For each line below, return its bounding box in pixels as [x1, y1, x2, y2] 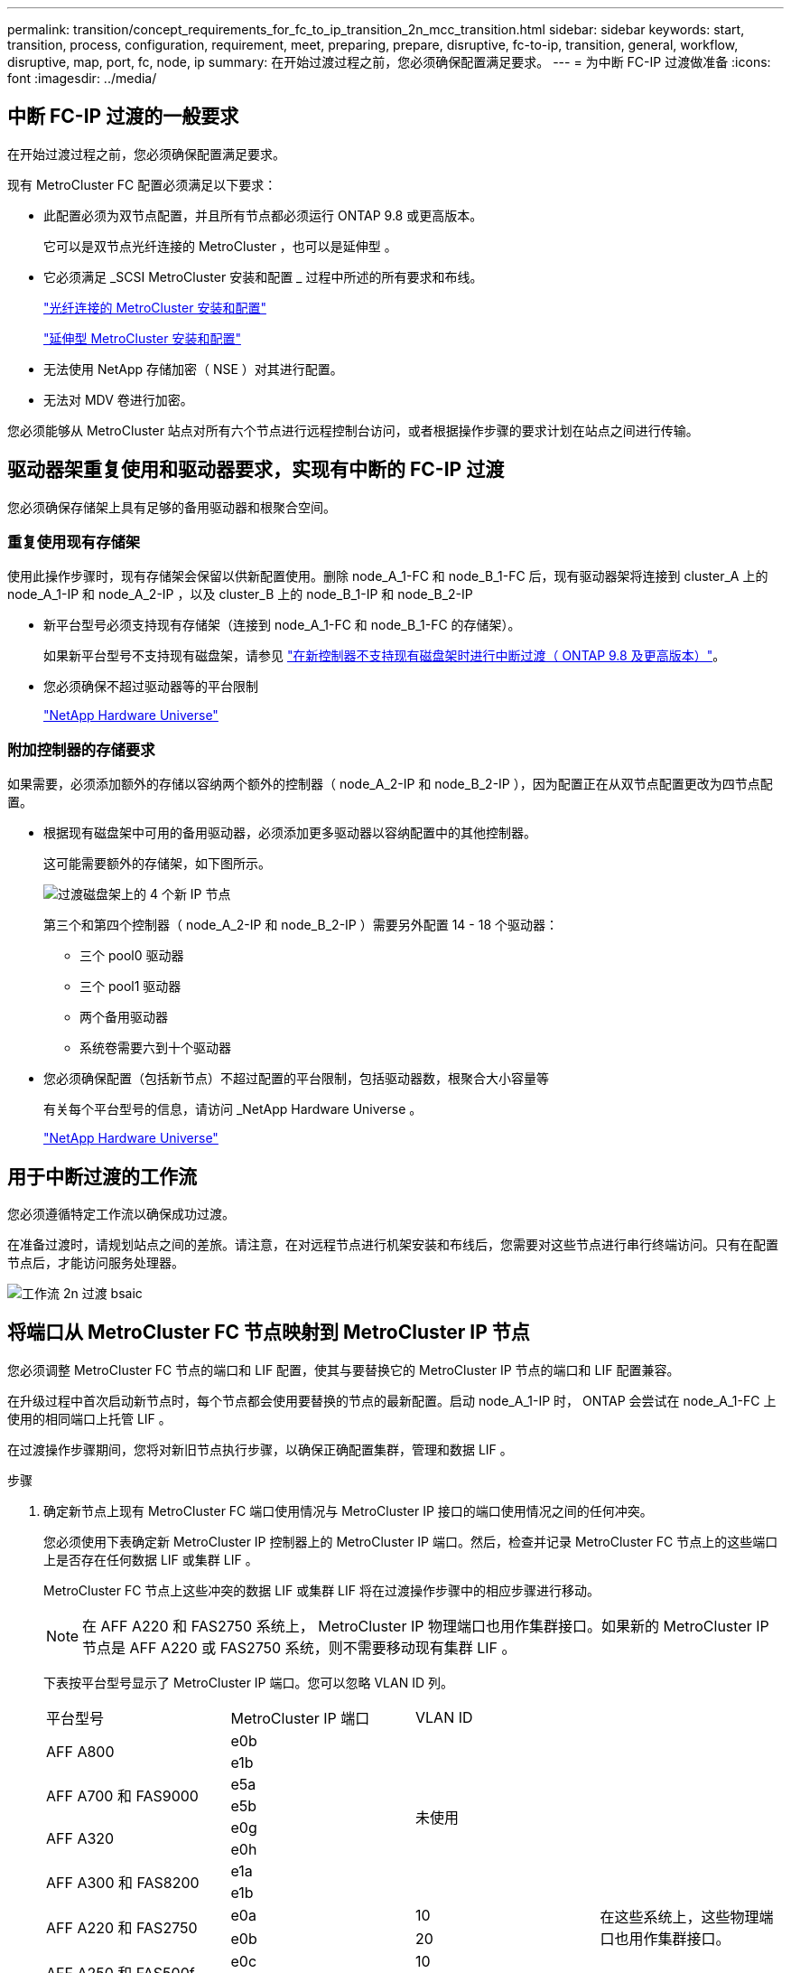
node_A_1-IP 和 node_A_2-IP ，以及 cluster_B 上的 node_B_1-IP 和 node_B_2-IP [7, 586, 473, 603]
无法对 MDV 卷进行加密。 [43, 391, 193, 407]
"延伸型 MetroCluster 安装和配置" [43, 330, 241, 346]
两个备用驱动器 [79, 1009, 168, 1025]
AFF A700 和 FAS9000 [46, 1786, 199, 1805]
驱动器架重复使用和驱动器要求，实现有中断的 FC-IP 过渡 [7, 458, 505, 482]
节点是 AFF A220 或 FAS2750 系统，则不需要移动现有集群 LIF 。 [82, 1638, 516, 1657]
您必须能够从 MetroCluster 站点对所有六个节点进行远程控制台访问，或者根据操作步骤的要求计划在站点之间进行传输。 [7, 422, 699, 438]
